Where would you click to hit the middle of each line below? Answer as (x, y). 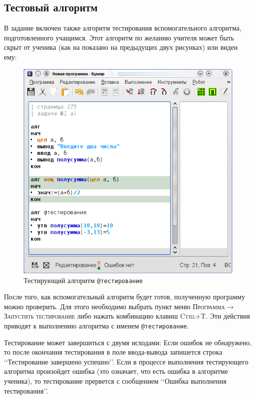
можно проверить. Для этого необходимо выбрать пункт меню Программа (114, 306)
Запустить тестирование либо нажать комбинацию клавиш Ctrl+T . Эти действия (127, 316)
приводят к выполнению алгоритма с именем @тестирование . (96, 325)
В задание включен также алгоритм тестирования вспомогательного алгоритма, (123, 28)
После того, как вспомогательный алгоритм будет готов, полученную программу (125, 297)
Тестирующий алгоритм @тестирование (83, 280)
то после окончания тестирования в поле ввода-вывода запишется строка (113, 352)
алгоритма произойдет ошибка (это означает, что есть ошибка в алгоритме (116, 371)
